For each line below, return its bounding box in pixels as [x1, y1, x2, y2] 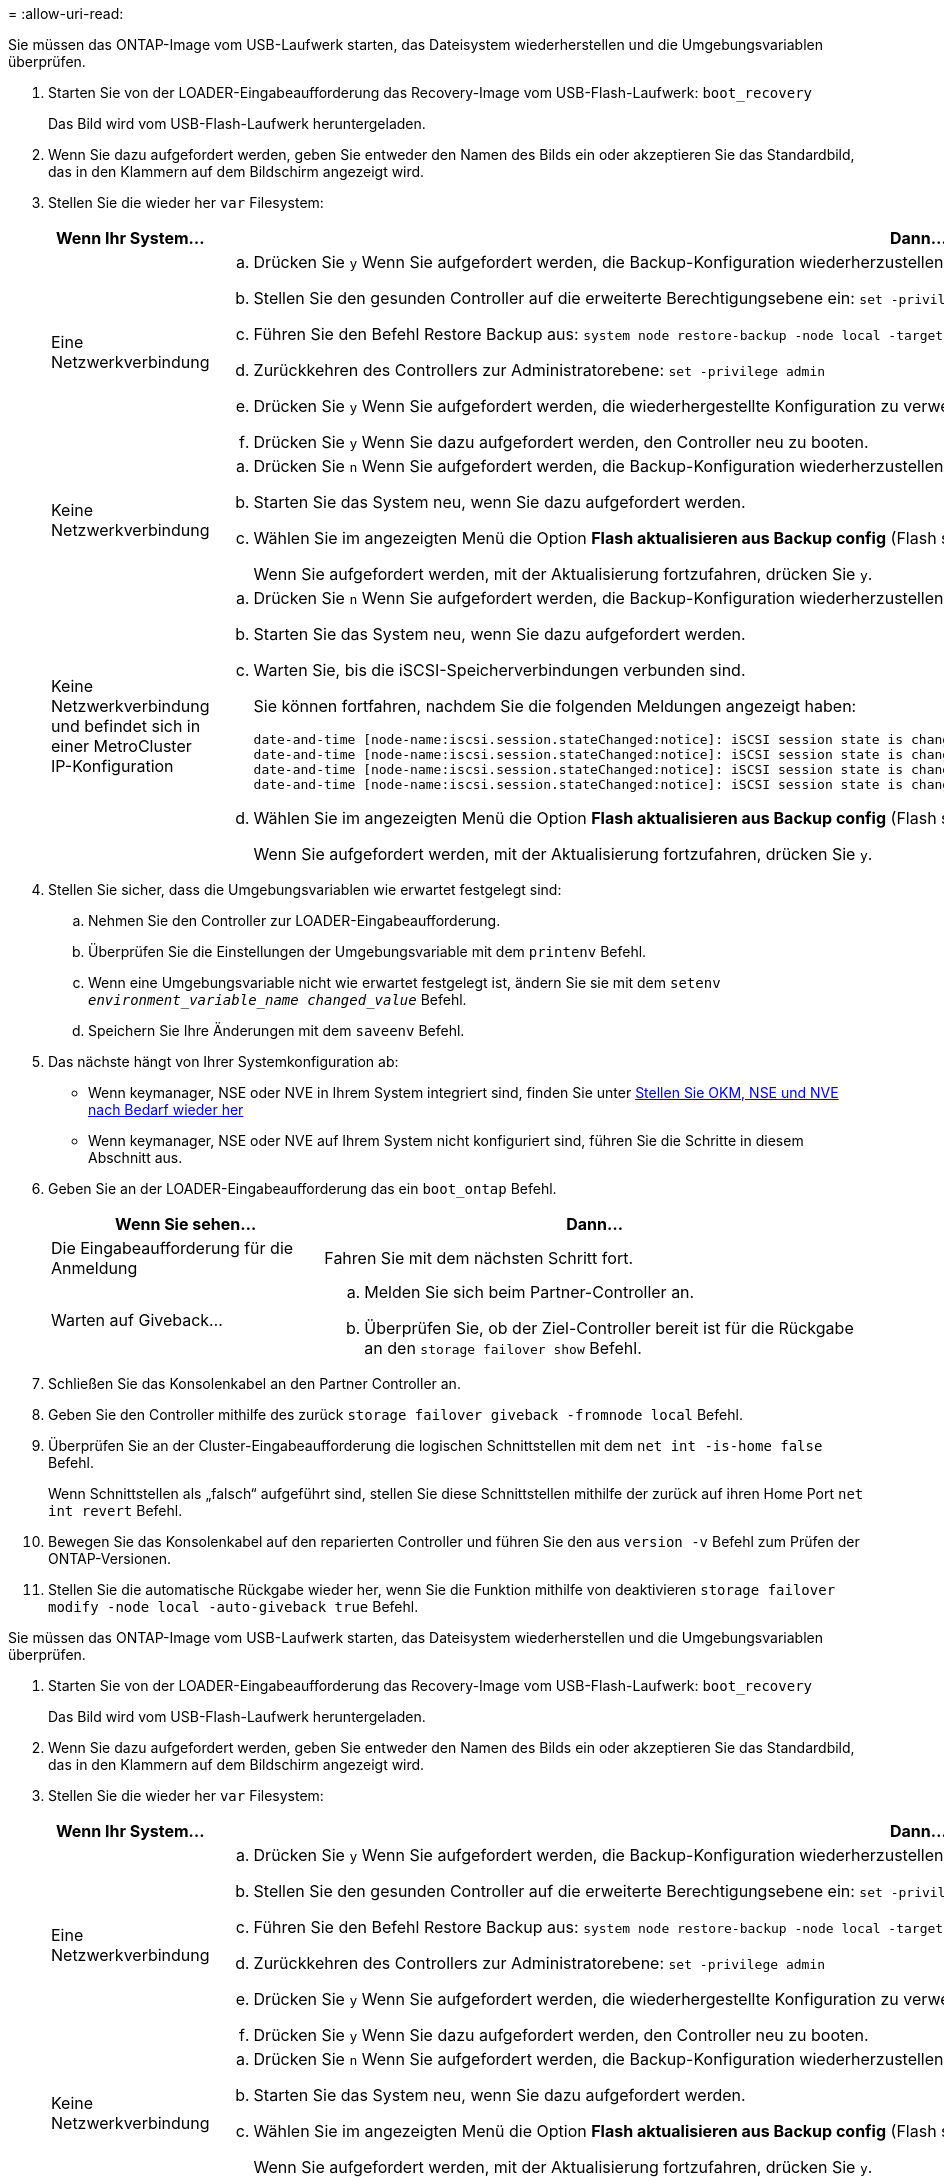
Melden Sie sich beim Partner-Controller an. [364, 1282, 695, 1302]
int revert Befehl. [48, 1502, 183, 1519]
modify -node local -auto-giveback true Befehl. [48, 1598, 419, 1615]
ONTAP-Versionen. [48, 1550, 172, 1567]
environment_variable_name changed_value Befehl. [88, 991, 467, 1008]
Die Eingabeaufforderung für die [51, 1238, 294, 1258]
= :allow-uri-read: [8, 5, 124, 22]
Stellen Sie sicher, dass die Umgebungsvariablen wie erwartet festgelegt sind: [48, 881, 562, 898]
